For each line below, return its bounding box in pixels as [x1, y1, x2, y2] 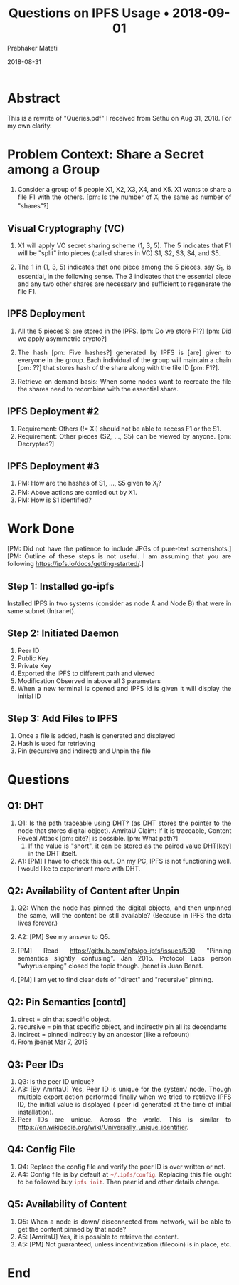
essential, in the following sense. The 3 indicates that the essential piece [17, 272, 232, 281]
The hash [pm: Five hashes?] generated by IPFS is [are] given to [17, 348, 232, 357]
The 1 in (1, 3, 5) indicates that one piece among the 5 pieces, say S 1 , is [17, 262, 232, 273]
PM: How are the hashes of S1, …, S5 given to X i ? [17, 479, 162, 489]
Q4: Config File [7, 1143, 75, 1156]
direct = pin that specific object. [17, 1015, 112, 1024]
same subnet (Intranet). [7, 607, 76, 615]
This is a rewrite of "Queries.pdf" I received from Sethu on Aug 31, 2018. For [7, 113, 232, 122]
